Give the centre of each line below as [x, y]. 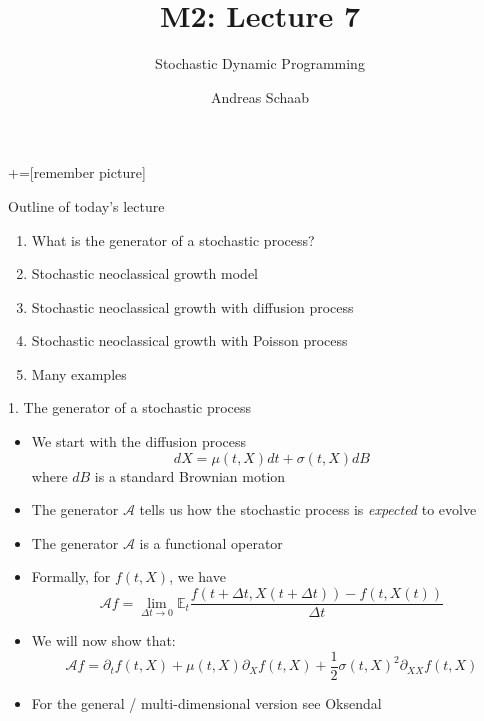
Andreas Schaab [260, 96]
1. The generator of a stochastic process [130, 407]
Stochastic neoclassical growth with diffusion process [192, 306]
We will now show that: [103, 640]
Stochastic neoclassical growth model [144, 273]
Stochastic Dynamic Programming [260, 63]
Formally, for [71, 576]
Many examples [79, 373]
